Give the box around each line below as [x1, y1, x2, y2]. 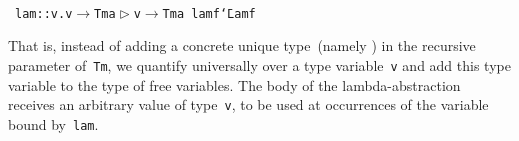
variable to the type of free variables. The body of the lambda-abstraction [8, 74, 461, 95]
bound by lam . [8, 113, 99, 134]
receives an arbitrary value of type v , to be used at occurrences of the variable [8, 94, 489, 115]
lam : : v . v [15, 6, 73, 21]
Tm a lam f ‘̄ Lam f [162, 6, 256, 21]
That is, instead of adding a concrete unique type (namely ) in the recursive [8, 35, 476, 56]
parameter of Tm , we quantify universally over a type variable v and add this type [8, 54, 511, 75]
